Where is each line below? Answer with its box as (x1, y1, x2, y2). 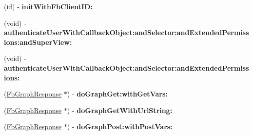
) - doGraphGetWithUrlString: (67, 105, 173, 115)
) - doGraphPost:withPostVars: (67, 121, 173, 132)
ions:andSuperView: (4, 37, 72, 47)
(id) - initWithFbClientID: (4, 1, 93, 11)
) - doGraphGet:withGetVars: (67, 89, 168, 99)
